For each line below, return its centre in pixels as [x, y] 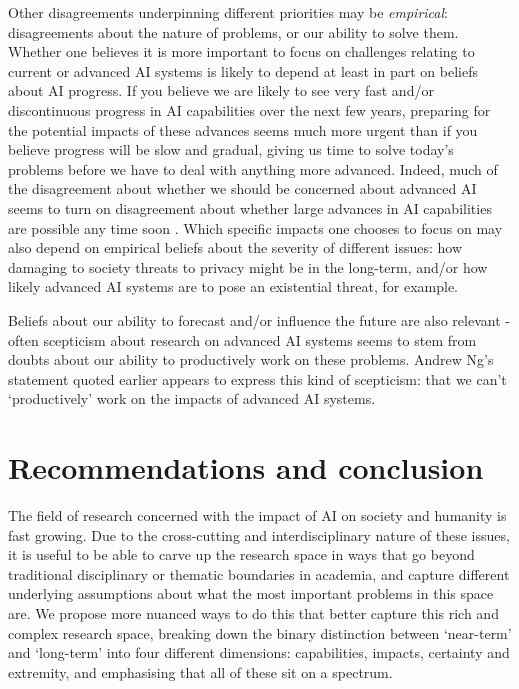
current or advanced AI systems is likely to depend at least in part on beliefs [243, 70]
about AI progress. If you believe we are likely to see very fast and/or [221, 90]
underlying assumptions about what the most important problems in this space [251, 593]
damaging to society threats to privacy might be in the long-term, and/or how [248, 266]
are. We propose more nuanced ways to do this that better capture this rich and [253, 612]
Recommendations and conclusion [246, 467]
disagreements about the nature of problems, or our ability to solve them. [233, 31]
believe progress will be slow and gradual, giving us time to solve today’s [231, 149]
